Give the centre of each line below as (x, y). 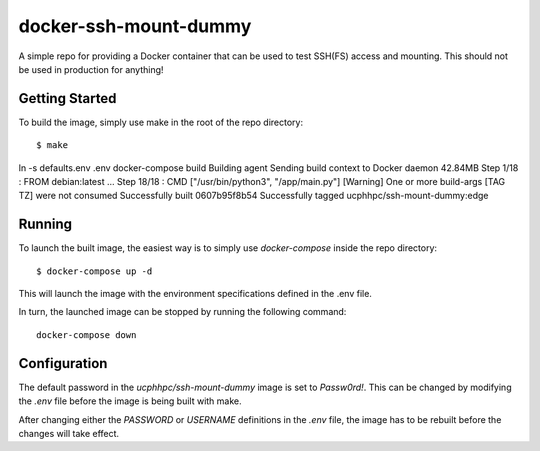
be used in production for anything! (91, 69)
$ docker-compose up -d (94, 271)
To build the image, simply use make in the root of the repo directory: (161, 122)
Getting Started (67, 98)
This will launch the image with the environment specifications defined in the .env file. (195, 294)
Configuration (63, 363)
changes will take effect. (69, 433)
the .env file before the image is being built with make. (130, 401)
